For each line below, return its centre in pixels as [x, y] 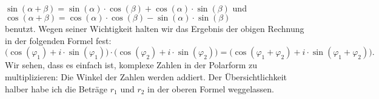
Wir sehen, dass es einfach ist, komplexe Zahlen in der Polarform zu [131, 65]
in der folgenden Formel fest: [58, 40]
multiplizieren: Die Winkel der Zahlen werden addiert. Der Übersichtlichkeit [146, 76]
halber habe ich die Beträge [56, 88]
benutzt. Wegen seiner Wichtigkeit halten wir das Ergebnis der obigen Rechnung [155, 29]
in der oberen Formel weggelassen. [211, 88]
